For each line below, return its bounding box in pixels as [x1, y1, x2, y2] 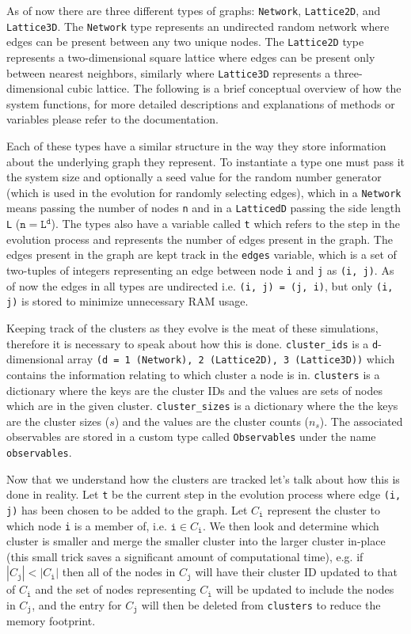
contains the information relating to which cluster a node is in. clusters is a [6, 366, 380, 382]
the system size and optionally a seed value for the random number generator [6, 169, 382, 185]
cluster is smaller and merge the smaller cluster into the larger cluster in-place [6, 533, 386, 549]
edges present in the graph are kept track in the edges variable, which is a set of [6, 246, 397, 263]
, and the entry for [32, 597, 122, 613]
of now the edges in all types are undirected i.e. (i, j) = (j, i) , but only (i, [6, 277, 394, 294]
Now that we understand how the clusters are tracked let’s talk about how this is [6, 470, 400, 487]
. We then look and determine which [202, 517, 379, 533]
